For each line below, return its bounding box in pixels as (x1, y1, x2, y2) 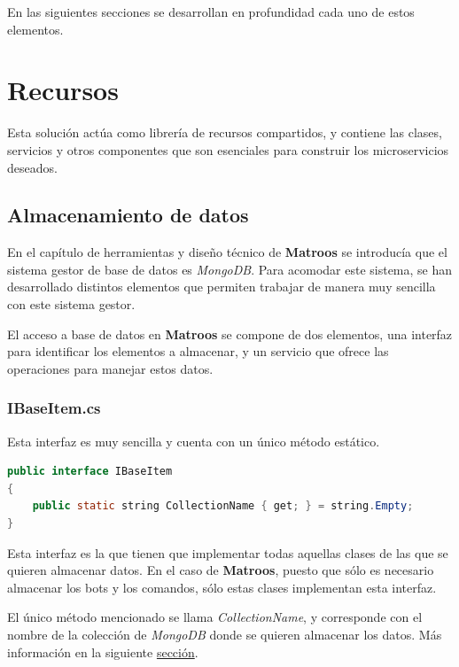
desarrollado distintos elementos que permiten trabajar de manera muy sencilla (7, 277, 436, 296)
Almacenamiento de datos (7, 201, 249, 229)
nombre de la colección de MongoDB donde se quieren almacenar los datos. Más (7, 625, 442, 644)
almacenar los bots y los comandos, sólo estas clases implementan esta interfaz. (7, 578, 437, 596)
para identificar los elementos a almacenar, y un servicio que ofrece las (7, 342, 389, 361)
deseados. (7, 158, 58, 176)
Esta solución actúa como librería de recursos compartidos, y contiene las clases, (7, 123, 442, 142)
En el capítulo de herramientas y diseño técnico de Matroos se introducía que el (7, 243, 447, 261)
